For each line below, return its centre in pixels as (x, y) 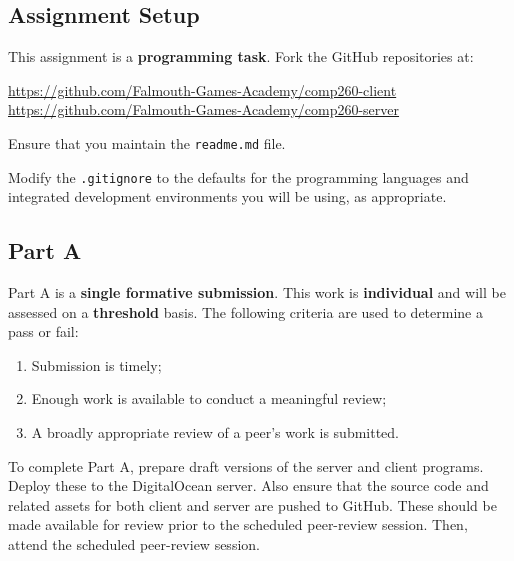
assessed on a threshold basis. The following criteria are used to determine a (245, 311)
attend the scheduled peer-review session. (134, 544)
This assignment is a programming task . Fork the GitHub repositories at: (241, 56)
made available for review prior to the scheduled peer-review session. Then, (238, 524)
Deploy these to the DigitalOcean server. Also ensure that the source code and (248, 485)
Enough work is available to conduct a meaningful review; (209, 398)
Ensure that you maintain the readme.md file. (147, 142)
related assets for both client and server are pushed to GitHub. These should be (252, 504)
